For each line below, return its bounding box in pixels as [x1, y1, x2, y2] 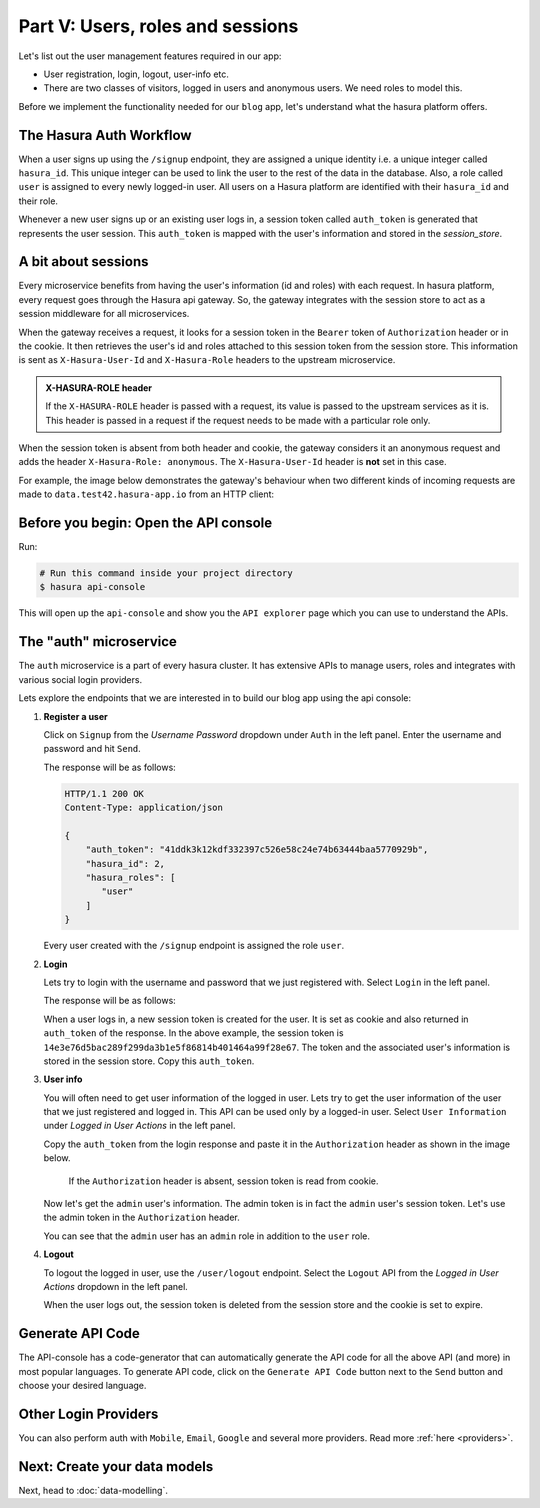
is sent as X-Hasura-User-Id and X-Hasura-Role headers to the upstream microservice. [18, 354, 396, 366]
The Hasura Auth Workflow [18, 126, 192, 144]
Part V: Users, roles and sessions [18, 15, 299, 37]
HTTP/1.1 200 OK [64, 788, 145, 799]
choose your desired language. [18, 1380, 147, 1392]
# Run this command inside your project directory [39, 568, 294, 579]
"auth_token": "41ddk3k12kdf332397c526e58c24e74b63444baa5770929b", [85, 844, 429, 855]
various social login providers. [18, 673, 143, 685]
